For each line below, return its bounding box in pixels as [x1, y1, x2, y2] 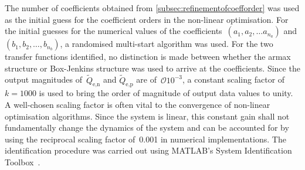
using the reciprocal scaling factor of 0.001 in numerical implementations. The [5, 132, 286, 145]
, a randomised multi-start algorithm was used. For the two [60, 38, 273, 50]
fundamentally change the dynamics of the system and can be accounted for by [5, 121, 289, 134]
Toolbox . [5, 155, 40, 168]
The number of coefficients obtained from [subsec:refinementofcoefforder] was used [5, 2, 300, 13]
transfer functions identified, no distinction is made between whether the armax [5, 50, 291, 63]
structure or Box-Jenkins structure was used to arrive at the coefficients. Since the [5, 62, 300, 74]
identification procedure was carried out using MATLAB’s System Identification [5, 144, 292, 157]
